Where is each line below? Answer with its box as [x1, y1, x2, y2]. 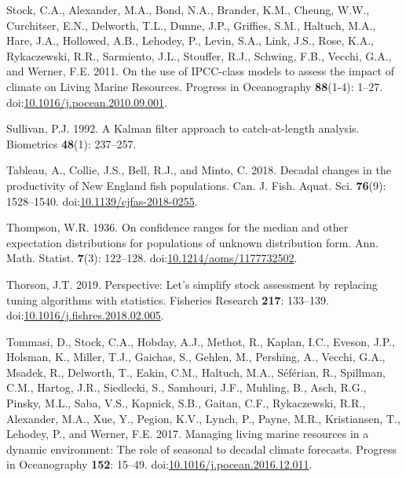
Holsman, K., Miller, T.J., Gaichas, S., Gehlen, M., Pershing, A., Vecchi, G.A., [6, 348, 386, 365]
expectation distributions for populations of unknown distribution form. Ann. [6, 234, 379, 250]
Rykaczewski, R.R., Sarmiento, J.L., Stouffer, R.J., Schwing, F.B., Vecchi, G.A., [6, 47, 392, 64]
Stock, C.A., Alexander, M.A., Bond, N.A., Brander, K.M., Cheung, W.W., [6, 2, 370, 17]
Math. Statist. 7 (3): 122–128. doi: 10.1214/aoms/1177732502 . [6, 250, 298, 266]
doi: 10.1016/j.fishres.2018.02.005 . [6, 307, 164, 323]
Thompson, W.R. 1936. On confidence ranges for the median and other [6, 219, 349, 235]
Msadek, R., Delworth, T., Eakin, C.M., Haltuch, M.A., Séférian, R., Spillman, [6, 363, 386, 380]
